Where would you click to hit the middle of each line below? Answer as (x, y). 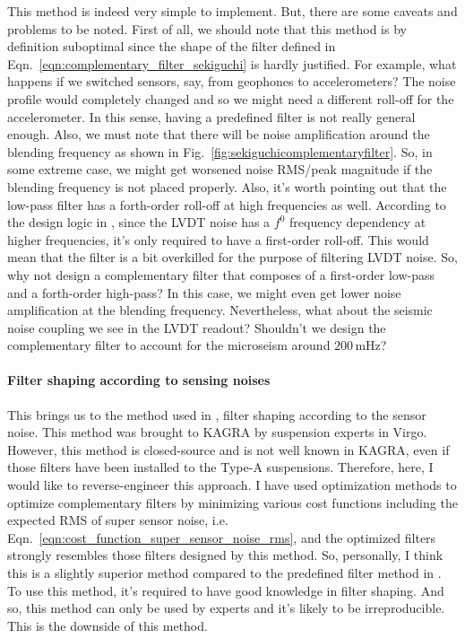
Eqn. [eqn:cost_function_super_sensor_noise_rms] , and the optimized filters (222, 537)
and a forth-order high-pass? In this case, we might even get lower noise (204, 292)
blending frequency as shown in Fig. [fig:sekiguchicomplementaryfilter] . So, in (220, 151)
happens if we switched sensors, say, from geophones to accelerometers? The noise (232, 81)
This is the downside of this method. (108, 625)
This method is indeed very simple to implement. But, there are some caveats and (232, 11)
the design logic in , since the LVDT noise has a (139, 222)
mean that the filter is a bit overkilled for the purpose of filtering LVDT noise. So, (232, 257)
